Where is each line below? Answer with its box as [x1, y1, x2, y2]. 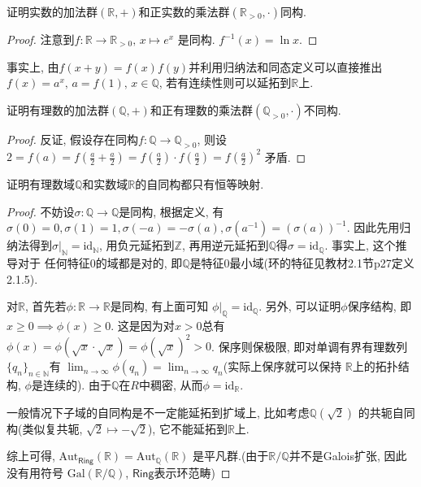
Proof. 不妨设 [7, 202, 75, 220]
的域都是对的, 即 [95, 254, 183, 272]
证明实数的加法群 [7, 3, 98, 20]
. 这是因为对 [111, 317, 175, 334]
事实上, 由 [7, 58, 59, 75]
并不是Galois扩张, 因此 [289, 447, 407, 464]
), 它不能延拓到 [147, 420, 228, 437]
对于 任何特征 [17, 254, 90, 272]
